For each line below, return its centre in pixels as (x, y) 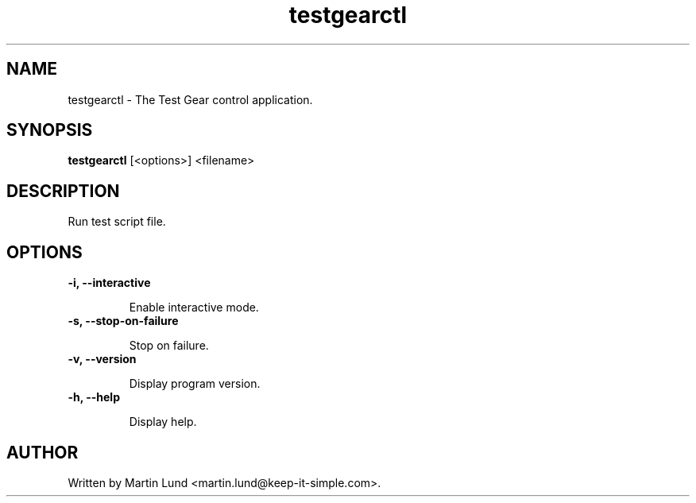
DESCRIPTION (63, 191)
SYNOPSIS (50, 130)
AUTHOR (43, 452)
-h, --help (94, 397)
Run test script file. (117, 222)
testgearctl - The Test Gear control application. (190, 99)
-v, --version (102, 359)
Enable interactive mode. (194, 308)
